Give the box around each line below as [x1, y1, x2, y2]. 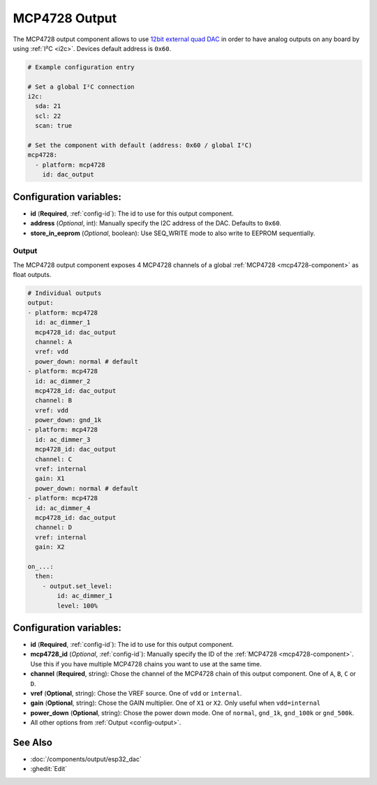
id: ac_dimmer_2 [35, 377, 91, 385]
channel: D [35, 523, 73, 532]
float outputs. [13, 271, 52, 279]
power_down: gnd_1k [35, 416, 102, 424]
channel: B [35, 396, 73, 405]
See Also [13, 736, 52, 748]
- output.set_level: [42, 582, 113, 590]
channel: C [35, 455, 73, 463]
